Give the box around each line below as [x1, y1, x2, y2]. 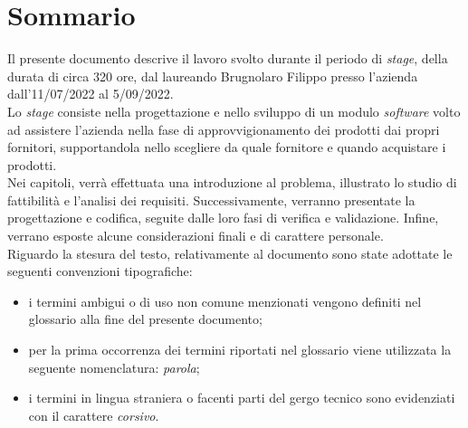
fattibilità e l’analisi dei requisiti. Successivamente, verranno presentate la [7, 190, 415, 209]
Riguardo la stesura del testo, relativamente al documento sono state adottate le [7, 243, 453, 262]
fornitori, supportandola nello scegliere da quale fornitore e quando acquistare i [7, 138, 446, 157]
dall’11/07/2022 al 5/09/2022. [7, 84, 174, 103]
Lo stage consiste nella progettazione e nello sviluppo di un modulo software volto [7, 101, 461, 120]
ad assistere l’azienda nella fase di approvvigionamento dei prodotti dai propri [7, 119, 440, 138]
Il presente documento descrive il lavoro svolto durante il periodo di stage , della [7, 49, 448, 68]
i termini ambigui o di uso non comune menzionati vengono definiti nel [28, 291, 422, 310]
